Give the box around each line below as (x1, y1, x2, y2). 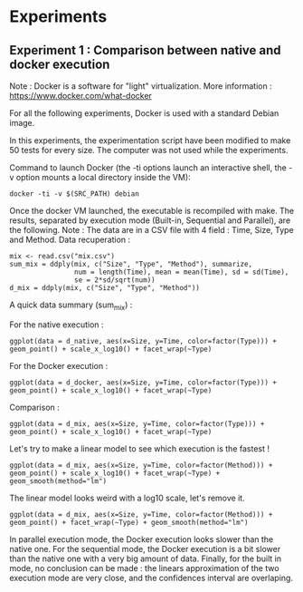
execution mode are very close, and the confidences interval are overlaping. (9, 572, 294, 583)
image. (9, 118, 35, 128)
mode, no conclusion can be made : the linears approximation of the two (9, 562, 279, 573)
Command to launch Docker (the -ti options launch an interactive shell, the (9, 162, 287, 173)
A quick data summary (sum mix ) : (9, 299, 133, 312)
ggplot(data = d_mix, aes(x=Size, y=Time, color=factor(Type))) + (9, 419, 265, 428)
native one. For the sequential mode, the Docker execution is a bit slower (9, 543, 281, 554)
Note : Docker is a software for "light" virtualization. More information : (9, 81, 273, 92)
